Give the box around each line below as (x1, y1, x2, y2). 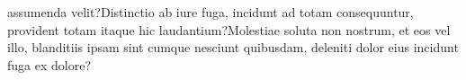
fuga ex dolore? (7, 55, 91, 74)
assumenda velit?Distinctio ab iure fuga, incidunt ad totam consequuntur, (7, 3, 414, 21)
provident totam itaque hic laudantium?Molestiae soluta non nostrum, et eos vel (7, 20, 451, 39)
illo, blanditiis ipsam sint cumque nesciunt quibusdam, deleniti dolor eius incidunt (7, 38, 459, 57)
